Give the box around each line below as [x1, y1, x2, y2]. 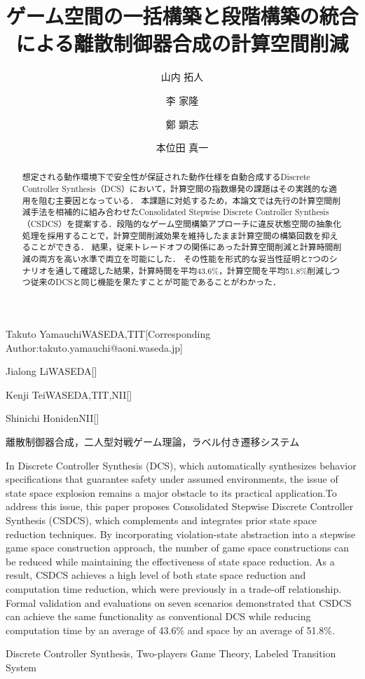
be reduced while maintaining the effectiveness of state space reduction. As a [6, 554, 335, 568]
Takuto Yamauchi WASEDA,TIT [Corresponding [6, 327, 211, 341]
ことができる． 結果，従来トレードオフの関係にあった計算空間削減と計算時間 [30, 241, 333, 253]
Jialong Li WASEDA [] [6, 364, 97, 378]
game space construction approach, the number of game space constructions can [6, 540, 350, 555]
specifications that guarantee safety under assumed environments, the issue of [6, 472, 338, 486]
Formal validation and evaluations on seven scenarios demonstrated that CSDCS [6, 595, 352, 610]
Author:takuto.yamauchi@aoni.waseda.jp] [6, 340, 183, 355]
